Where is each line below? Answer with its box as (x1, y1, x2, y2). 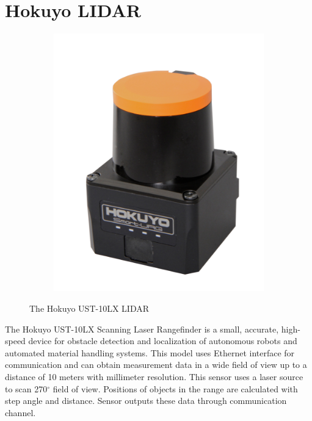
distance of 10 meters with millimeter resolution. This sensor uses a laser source (5, 370, 303, 383)
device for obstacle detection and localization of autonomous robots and (28, 334, 297, 347)
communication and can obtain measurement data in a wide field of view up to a (5, 358, 307, 371)
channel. (5, 406, 36, 419)
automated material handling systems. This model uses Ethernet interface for (5, 346, 295, 359)
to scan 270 (5, 382, 48, 395)
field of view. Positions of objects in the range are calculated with (53, 382, 298, 395)
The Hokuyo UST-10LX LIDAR (29, 302, 149, 315)
